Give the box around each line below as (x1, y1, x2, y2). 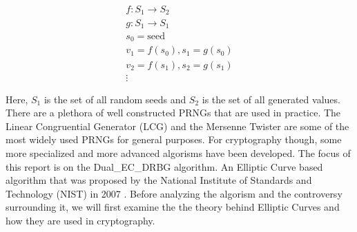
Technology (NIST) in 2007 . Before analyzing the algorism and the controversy (6, 186, 342, 200)
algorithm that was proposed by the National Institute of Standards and (6, 173, 312, 187)
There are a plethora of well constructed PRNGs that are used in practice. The (6, 105, 341, 120)
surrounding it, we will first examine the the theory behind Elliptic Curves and (6, 200, 340, 214)
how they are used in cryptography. (6, 213, 155, 227)
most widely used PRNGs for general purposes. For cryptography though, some (6, 132, 342, 147)
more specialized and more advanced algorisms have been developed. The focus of (6, 145, 351, 160)
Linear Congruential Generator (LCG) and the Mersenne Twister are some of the (6, 118, 349, 133)
